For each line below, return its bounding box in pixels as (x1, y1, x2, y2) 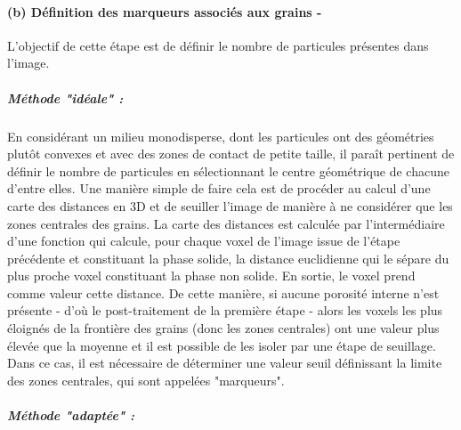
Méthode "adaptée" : (7, 406, 134, 425)
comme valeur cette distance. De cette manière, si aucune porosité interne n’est (7, 283, 440, 302)
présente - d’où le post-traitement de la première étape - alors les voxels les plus (7, 301, 443, 320)
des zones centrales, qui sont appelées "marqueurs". (7, 370, 285, 389)
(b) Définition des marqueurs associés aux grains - (7, 2, 322, 20)
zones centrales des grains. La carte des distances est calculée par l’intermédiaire (7, 214, 445, 232)
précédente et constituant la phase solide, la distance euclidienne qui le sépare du (7, 248, 449, 267)
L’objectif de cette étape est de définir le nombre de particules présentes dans (7, 36, 429, 54)
